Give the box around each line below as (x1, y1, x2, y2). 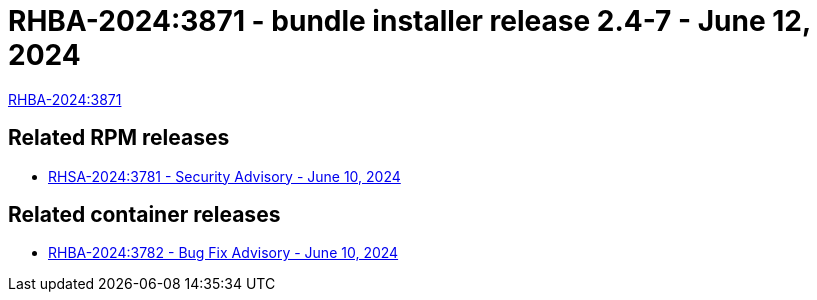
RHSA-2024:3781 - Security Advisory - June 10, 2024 (48, 167, 401, 185)
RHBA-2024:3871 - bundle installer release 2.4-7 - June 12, (8, 4, 811, 38)
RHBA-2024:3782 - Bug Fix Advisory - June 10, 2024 (48, 244, 399, 262)
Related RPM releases (8, 125, 230, 151)
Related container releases (8, 202, 281, 228)
